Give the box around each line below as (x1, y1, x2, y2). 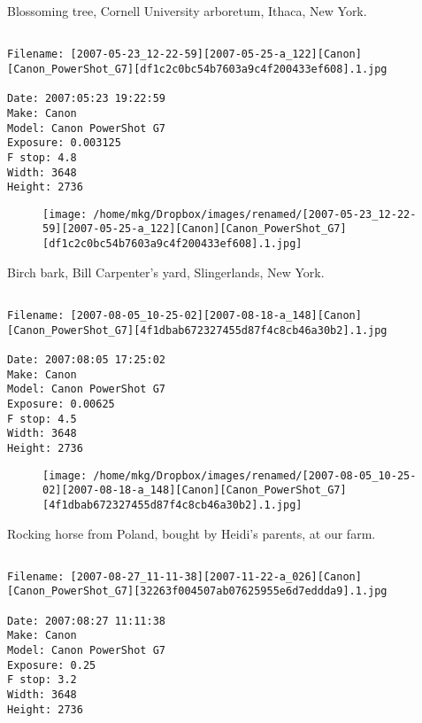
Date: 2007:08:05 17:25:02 (7, 354, 165, 366)
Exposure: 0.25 (7, 658, 96, 672)
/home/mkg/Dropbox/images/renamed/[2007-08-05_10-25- (93, 469, 417, 482)
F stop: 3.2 (7, 673, 77, 687)
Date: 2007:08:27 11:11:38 (7, 614, 165, 627)
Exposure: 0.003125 (7, 136, 121, 150)
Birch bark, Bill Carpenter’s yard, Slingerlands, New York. (7, 262, 325, 281)
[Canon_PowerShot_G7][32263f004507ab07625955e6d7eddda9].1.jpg (7, 585, 387, 598)
